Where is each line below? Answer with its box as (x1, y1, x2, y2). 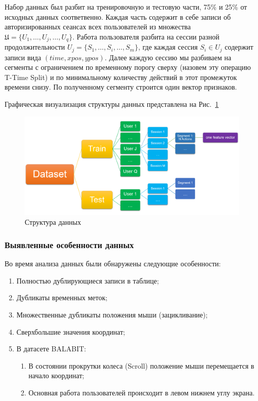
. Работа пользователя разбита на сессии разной (72, 31, 220, 42)
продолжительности (5, 42, 65, 52)
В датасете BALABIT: (16, 343, 86, 354)
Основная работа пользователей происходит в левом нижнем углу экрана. (28, 387, 255, 398)
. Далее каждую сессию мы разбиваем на (105, 52, 232, 62)
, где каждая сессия (138, 42, 198, 52)
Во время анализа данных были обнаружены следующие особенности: (5, 258, 221, 269)
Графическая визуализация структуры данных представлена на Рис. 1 (5, 99, 219, 109)
